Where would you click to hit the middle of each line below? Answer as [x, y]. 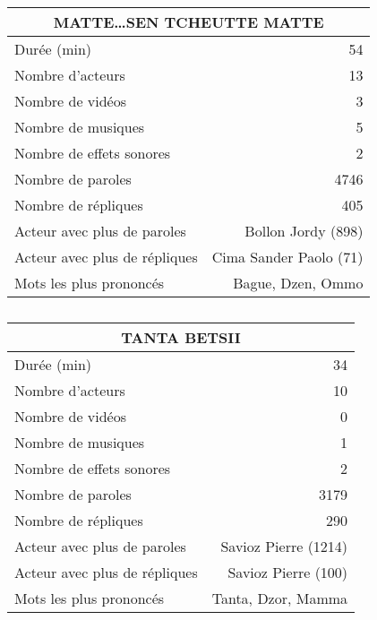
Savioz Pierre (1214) [284, 546]
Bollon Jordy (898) [304, 231]
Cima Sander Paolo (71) [287, 257]
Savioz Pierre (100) [288, 572]
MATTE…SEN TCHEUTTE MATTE [188, 22]
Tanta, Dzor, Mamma [280, 598]
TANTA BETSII [181, 337]
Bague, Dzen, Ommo [298, 283]
